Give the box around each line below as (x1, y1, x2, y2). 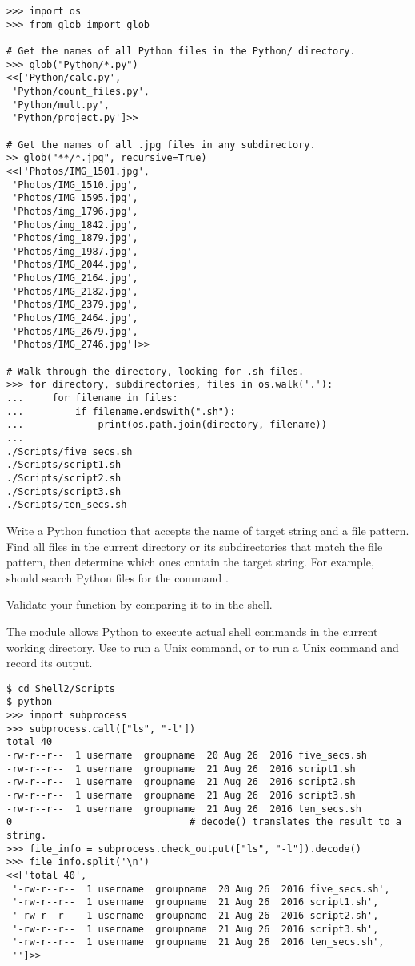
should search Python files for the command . (6, 569, 229, 586)
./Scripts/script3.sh (6, 485, 122, 497)
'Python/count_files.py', (12, 85, 150, 97)
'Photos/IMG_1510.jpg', (12, 179, 138, 191)
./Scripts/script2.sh (6, 472, 122, 484)
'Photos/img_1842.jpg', (12, 219, 138, 231)
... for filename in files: (6, 392, 178, 405)
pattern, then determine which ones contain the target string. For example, (6, 553, 374, 570)
